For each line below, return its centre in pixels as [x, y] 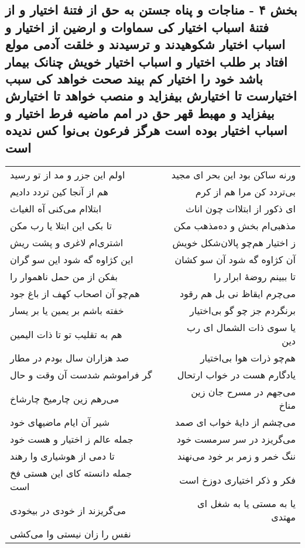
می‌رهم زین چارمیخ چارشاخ [65, 398]
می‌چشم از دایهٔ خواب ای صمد [235, 422]
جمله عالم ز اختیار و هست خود [72, 439]
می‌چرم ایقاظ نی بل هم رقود [237, 294]
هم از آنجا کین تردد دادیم [59, 192]
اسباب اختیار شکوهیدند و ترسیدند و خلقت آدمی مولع [145, 44]
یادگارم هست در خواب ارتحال [236, 375]
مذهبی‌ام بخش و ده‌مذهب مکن [234, 226]
